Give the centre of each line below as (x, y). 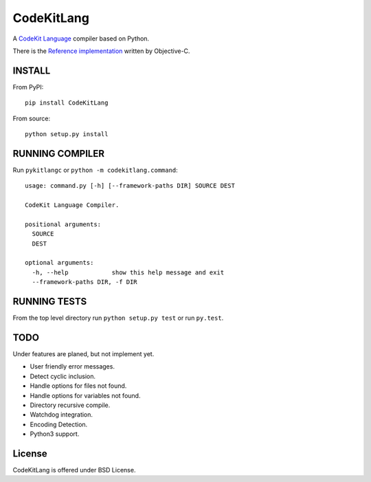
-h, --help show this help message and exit (128, 272)
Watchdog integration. (61, 415)
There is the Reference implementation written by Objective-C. (101, 51)
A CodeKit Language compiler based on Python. (81, 39)
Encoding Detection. (59, 424)
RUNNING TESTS (50, 302)
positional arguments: (63, 224)
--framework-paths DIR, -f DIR (85, 282)
